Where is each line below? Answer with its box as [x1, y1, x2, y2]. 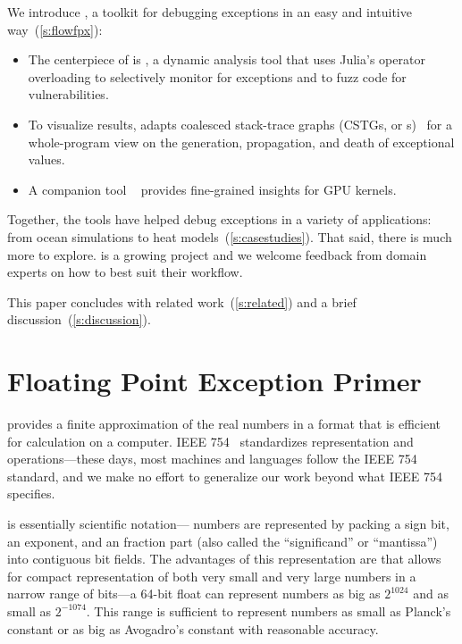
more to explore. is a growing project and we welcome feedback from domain [7, 245, 427, 263]
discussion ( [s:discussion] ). [7, 310, 151, 329]
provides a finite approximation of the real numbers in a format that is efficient [7, 414, 441, 433]
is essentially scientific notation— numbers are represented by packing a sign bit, [7, 514, 449, 532]
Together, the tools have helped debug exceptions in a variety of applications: [7, 210, 432, 229]
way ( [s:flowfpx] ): [7, 20, 103, 38]
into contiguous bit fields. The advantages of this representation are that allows [7, 549, 441, 568]
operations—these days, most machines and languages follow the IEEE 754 [7, 449, 417, 468]
